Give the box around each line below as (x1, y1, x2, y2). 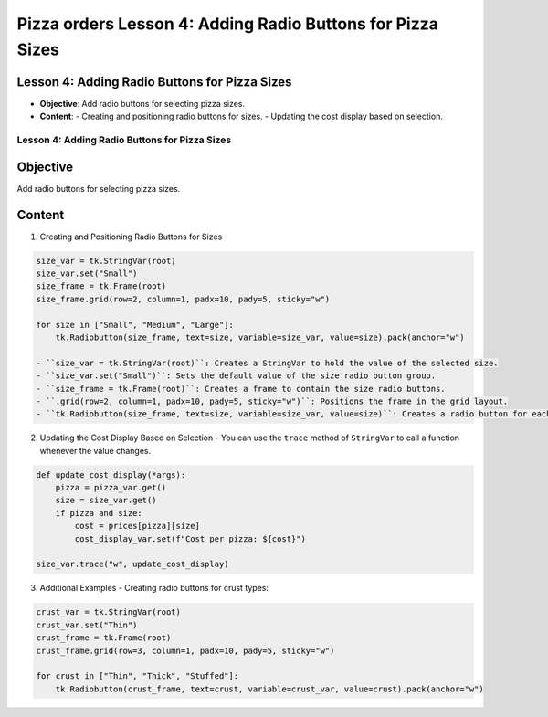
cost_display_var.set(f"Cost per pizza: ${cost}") (74, 533, 306, 543)
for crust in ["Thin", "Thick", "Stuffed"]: (36, 671, 239, 681)
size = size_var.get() (55, 495, 157, 506)
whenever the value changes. (39, 445, 151, 456)
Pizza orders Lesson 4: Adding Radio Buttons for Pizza (16, 14, 438, 34)
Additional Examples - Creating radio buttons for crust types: (39, 583, 269, 594)
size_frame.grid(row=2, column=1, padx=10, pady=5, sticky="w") (36, 293, 331, 304)
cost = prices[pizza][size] (74, 521, 201, 532)
